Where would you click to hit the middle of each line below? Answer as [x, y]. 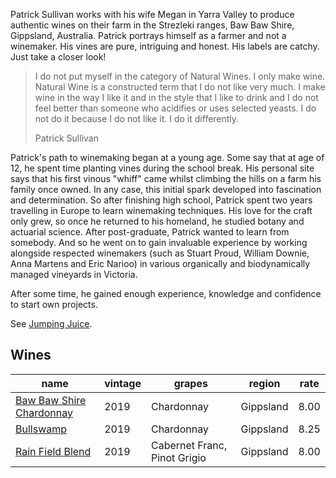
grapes [190, 383]
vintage [123, 383]
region [264, 383]
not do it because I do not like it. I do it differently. [137, 118]
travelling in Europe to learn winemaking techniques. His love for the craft [161, 210]
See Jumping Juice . [51, 323]
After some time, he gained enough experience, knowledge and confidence [166, 293]
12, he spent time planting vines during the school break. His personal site [162, 168]
